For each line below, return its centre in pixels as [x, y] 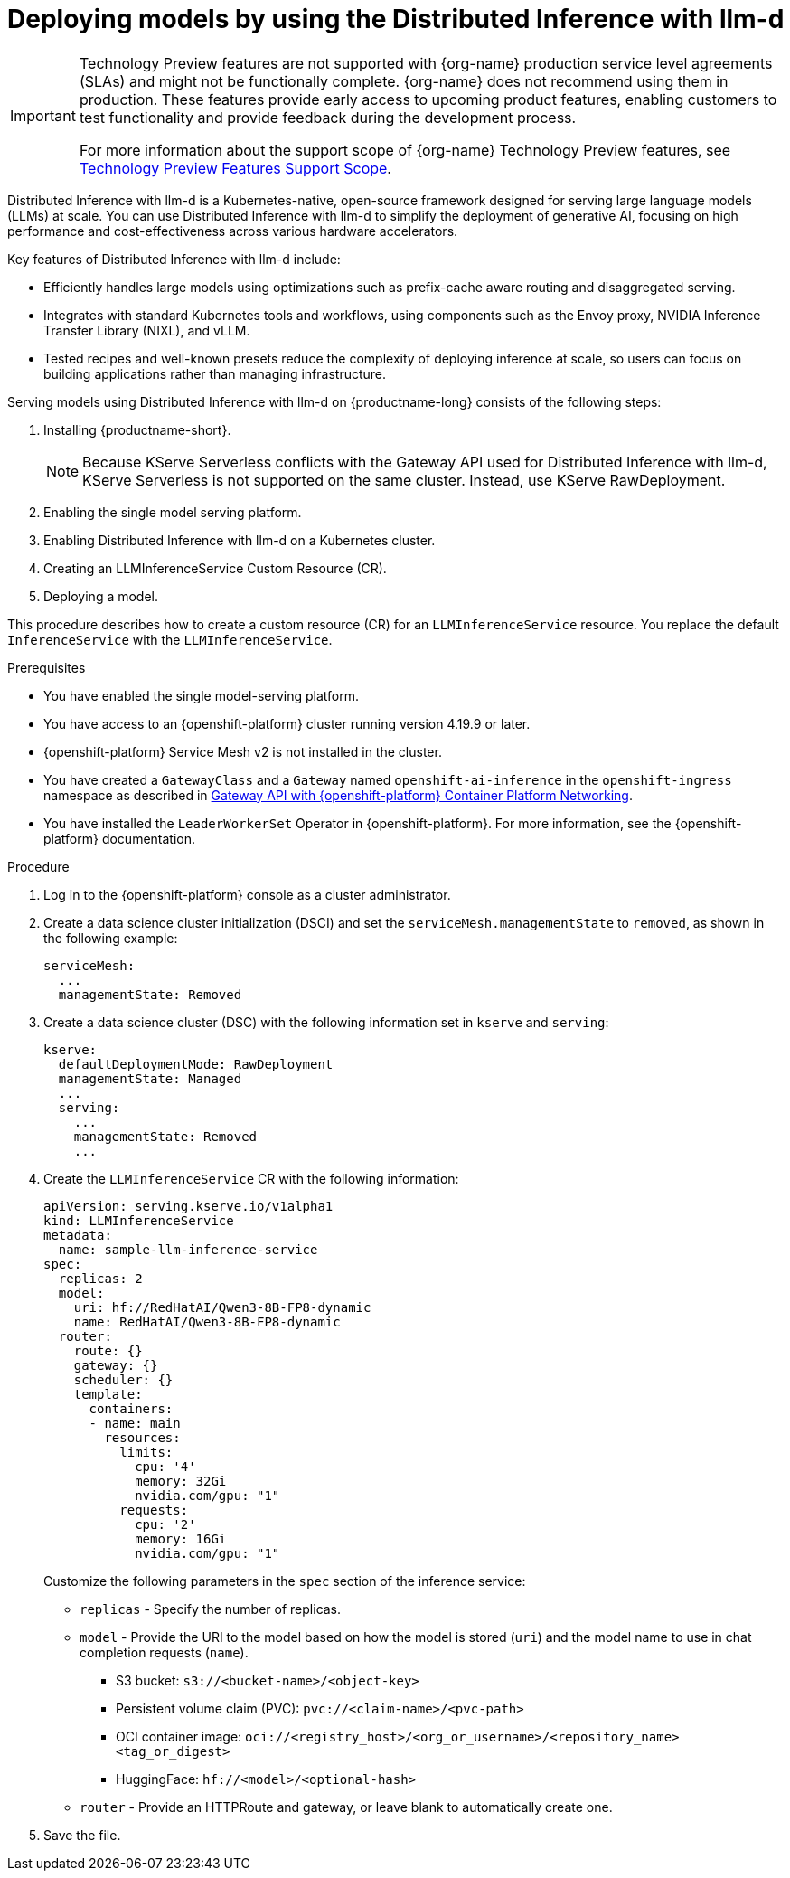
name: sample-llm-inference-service [188, 1249]
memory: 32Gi [181, 1481]
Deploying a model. [101, 596]
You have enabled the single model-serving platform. [202, 695]
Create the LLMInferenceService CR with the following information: [251, 1178]
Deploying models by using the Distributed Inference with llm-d [396, 19]
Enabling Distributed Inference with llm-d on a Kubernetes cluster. [240, 540]
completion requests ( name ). [164, 1652]
